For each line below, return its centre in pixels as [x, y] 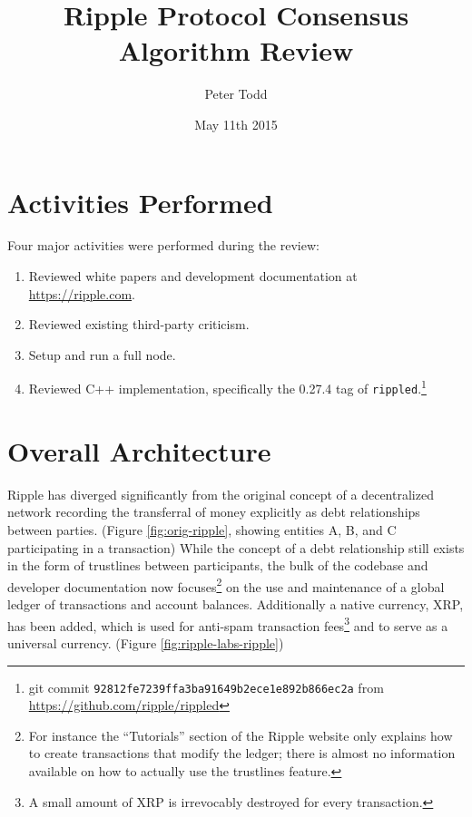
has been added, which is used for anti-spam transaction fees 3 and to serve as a [228, 624]
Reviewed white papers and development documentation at [193, 276]
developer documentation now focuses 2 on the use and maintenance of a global [226, 585]
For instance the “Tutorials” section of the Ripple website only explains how [241, 735]
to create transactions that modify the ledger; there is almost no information [242, 753]
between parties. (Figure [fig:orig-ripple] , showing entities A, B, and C [202, 530]
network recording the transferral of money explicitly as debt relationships [214, 512]
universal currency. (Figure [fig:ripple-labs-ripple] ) [146, 642]
